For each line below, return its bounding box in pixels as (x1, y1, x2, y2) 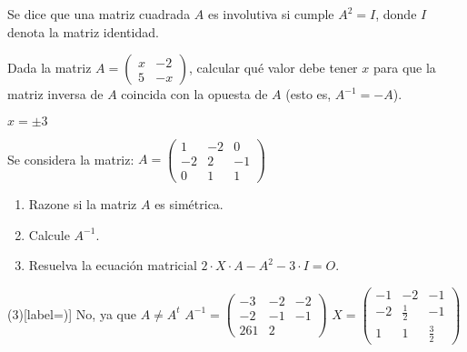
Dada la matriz (7, 58, 92, 77)
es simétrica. (154, 194, 224, 213)
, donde (375, 5, 417, 23)
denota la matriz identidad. (7, 22, 159, 41)
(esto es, (285, 85, 332, 104)
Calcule (28, 225, 70, 244)
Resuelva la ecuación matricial (28, 256, 197, 275)
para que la (373, 58, 436, 77)
